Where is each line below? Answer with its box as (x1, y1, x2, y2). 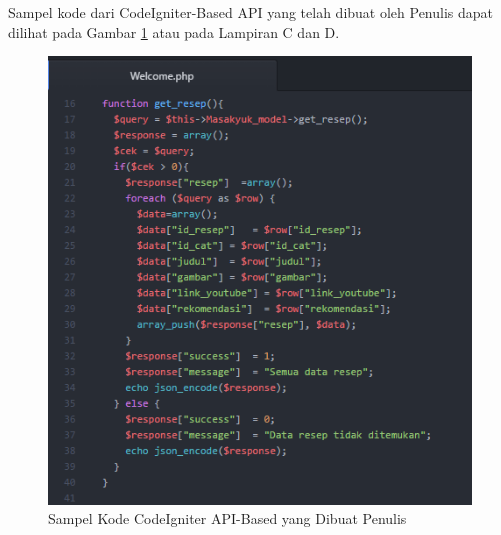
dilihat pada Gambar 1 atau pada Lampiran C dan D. (8, 21, 340, 42)
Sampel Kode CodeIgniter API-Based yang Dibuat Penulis (48, 508, 407, 529)
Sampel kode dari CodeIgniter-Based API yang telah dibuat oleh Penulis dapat (8, 2, 494, 22)
